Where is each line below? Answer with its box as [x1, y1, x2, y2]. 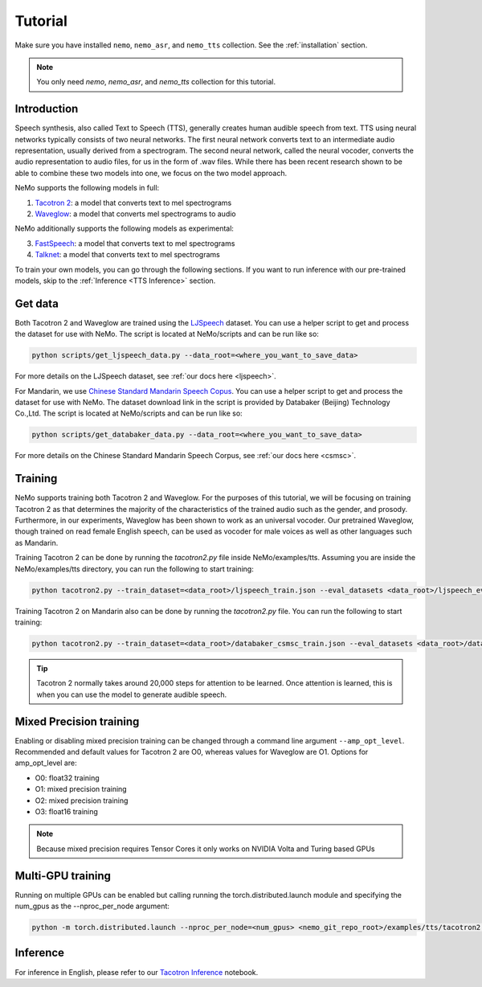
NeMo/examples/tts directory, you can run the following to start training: [14, 563, 255, 574]
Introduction [14, 102, 79, 116]
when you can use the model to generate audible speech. [36, 690, 227, 699]
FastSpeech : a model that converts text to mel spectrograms [35, 238, 235, 248]
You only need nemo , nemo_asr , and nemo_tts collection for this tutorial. [36, 77, 276, 87]
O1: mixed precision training [35, 784, 128, 794]
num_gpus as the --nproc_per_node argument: [14, 901, 170, 911]
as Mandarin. [14, 538, 59, 547]
